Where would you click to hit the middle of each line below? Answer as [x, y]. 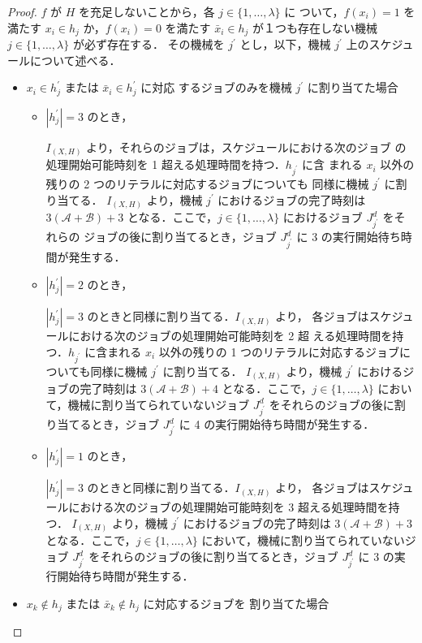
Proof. [22, 11]
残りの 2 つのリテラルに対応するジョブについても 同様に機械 [207, 183]
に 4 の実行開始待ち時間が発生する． [277, 424]
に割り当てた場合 [353, 87]
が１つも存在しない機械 [315, 27]
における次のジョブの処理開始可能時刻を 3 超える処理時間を [228, 507]
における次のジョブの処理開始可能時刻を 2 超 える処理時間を [230, 336]
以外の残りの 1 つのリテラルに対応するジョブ [279, 351]
